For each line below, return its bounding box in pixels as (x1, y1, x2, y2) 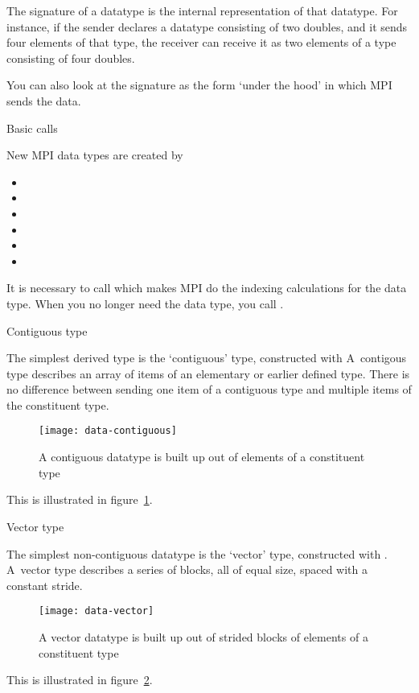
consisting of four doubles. (6, 49, 135, 66)
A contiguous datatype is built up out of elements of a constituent (39, 448, 365, 465)
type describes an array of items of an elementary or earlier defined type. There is (6, 365, 410, 382)
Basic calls (6, 119, 58, 136)
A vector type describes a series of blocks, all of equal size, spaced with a (6, 561, 368, 578)
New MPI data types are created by (6, 146, 183, 163)
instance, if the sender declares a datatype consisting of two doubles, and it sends (6, 18, 408, 35)
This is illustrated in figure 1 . (6, 491, 153, 508)
